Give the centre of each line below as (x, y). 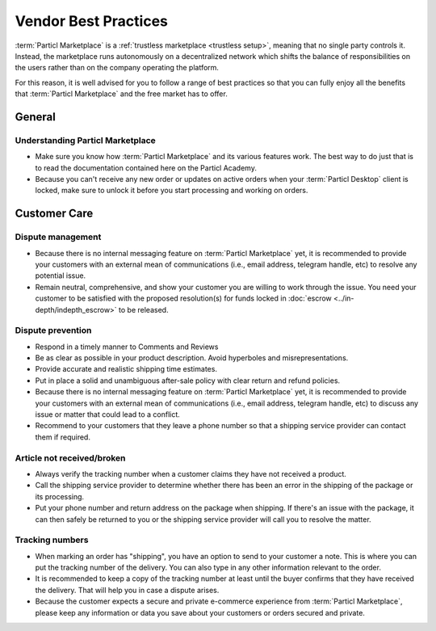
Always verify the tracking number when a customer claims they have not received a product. (191, 473)
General (36, 117)
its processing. (60, 496)
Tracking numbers (52, 540)
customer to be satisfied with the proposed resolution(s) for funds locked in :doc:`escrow (184, 298)
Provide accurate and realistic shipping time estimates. (126, 369)
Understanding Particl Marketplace (86, 140)
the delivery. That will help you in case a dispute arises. (127, 590)
